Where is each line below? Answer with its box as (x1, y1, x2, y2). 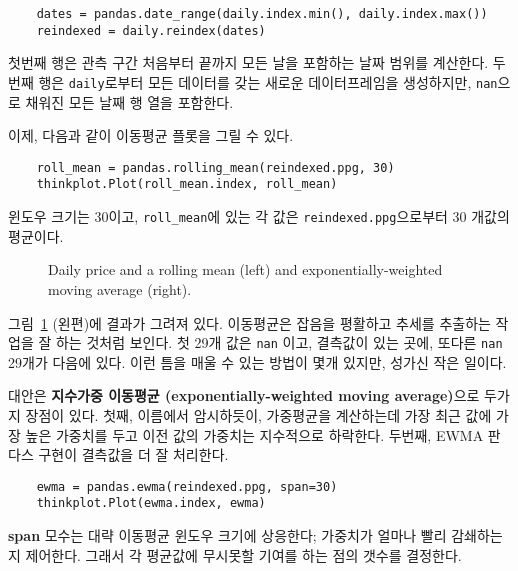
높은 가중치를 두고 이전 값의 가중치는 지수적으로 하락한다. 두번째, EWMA (25, 424, 484, 445)
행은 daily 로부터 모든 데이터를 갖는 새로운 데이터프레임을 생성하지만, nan (38, 71, 498, 92)
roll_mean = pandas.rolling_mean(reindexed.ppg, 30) (36, 160, 395, 175)
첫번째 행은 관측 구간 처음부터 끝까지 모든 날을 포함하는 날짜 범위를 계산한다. (8, 52, 489, 73)
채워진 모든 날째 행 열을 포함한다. (25, 91, 234, 112)
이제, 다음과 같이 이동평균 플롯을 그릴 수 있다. (8, 125, 294, 146)
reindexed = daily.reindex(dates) (36, 23, 266, 38)
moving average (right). (48, 278, 192, 299)
